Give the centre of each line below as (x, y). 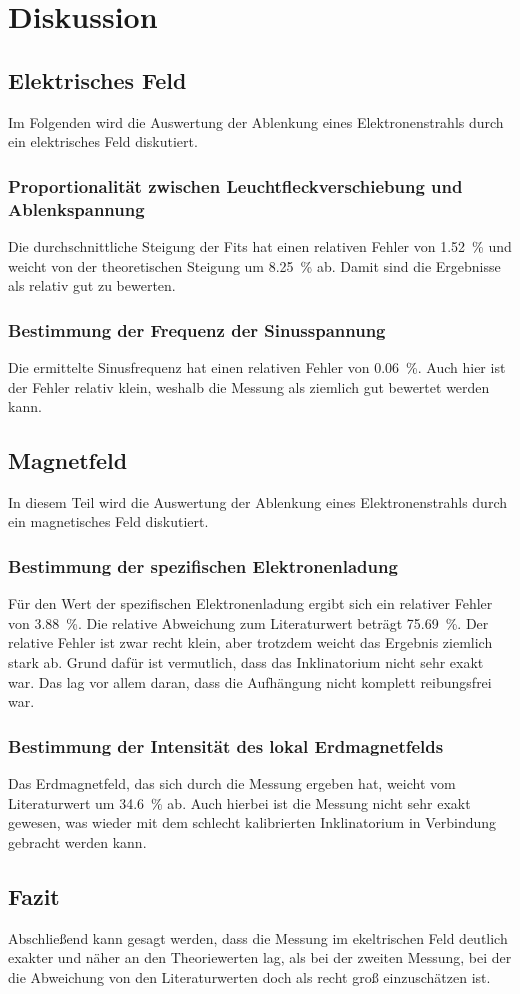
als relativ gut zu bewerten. (92, 285)
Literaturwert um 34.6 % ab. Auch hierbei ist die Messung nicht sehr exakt (239, 802)
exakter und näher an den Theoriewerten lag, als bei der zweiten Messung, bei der (260, 957)
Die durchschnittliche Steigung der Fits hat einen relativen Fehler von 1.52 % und (260, 245)
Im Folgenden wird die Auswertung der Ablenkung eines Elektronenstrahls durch (256, 121)
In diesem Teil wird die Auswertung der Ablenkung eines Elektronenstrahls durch (257, 501)
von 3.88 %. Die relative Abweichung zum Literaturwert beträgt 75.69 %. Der (248, 622)
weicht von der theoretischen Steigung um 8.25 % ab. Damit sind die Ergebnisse (254, 265)
